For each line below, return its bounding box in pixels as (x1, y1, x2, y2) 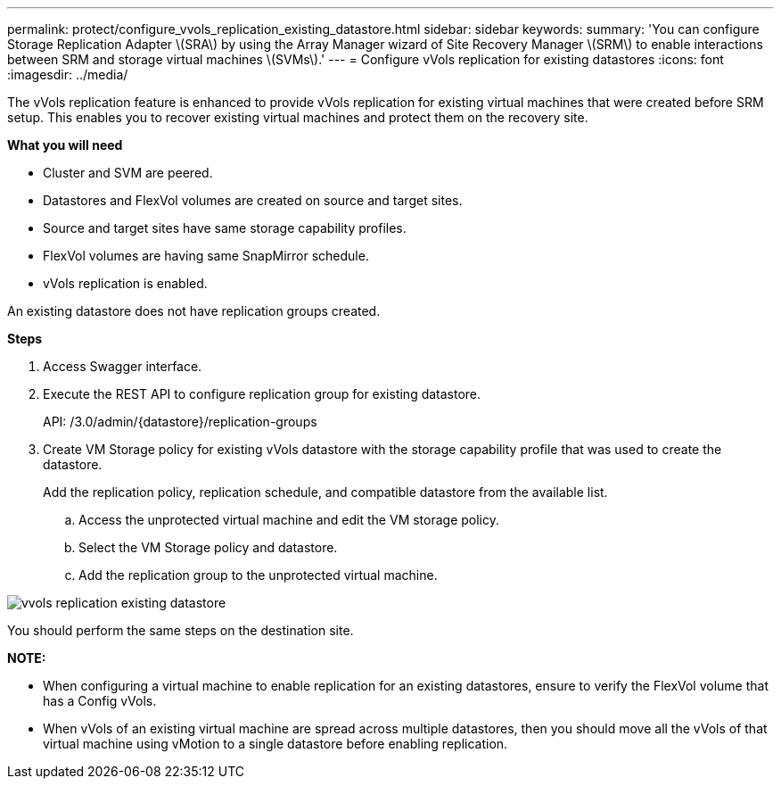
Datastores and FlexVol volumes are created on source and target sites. (43, 193, 463, 208)
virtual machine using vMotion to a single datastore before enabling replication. (43, 736, 508, 751)
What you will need (7, 137, 123, 153)
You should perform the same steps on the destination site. (7, 623, 354, 638)
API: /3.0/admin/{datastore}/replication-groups (43, 414, 317, 429)
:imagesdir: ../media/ (7, 67, 128, 82)
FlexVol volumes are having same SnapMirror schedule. (43, 248, 369, 263)
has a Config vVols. (43, 693, 157, 708)
